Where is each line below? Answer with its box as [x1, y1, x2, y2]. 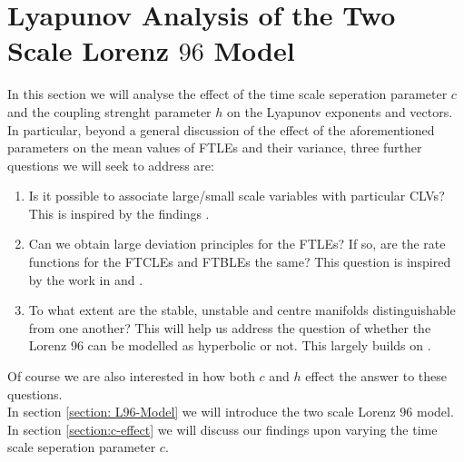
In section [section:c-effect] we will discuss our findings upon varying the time [7, 419, 438, 438]
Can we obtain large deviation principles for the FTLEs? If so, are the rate [28, 234, 446, 253]
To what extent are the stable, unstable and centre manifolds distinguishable [28, 300, 456, 319]
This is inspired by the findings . [28, 203, 210, 222]
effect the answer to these [305, 367, 447, 386]
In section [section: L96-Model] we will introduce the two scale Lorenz [7, 402, 396, 421]
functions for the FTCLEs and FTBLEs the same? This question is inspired [28, 252, 451, 271]
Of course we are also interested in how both [7, 367, 255, 386]
